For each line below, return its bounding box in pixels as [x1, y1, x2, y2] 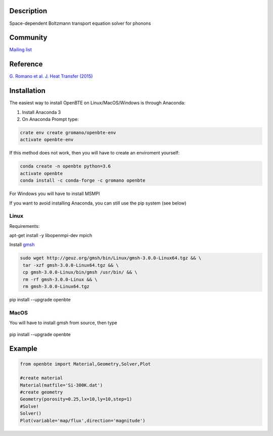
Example [9, 344, 37, 353]
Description [9, 7, 48, 15]
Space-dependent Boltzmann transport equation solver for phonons [9, 20, 151, 26]
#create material [20, 375, 63, 381]
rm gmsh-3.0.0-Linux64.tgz [23, 284, 89, 289]
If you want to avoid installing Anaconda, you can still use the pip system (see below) [9, 200, 187, 206]
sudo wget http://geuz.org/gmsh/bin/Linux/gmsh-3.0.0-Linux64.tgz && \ [20, 255, 202, 261]
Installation [9, 87, 45, 95]
